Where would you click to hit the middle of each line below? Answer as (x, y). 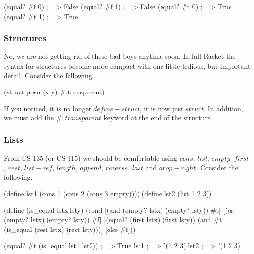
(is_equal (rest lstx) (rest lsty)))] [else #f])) (70, 229)
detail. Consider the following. (49, 75)
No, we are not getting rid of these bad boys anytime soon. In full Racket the (120, 56)
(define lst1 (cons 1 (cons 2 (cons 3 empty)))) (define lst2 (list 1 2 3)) (108, 193)
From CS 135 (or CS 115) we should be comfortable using (91, 158)
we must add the (29, 118)
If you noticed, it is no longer (48, 108)
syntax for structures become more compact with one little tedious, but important (127, 66)
